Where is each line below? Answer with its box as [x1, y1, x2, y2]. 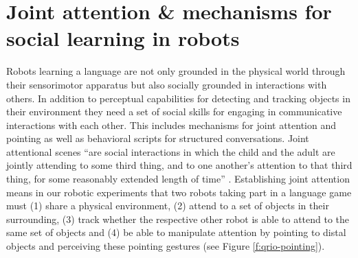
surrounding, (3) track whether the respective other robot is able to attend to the [6, 211, 350, 226]
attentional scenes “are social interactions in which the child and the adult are [6, 144, 335, 159]
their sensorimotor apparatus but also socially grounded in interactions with [6, 77, 327, 91]
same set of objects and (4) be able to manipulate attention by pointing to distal [6, 225, 346, 239]
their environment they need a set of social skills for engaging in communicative [6, 104, 342, 119]
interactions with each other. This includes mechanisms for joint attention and [6, 117, 337, 132]
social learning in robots [6, 24, 240, 52]
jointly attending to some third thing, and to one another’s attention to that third [6, 158, 353, 172]
